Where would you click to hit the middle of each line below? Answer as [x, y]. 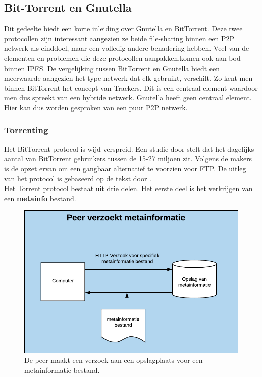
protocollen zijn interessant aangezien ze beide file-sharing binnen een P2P [119, 38]
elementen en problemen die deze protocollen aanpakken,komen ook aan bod [122, 58]
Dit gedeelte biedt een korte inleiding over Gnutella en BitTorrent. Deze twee [123, 28]
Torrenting [26, 130]
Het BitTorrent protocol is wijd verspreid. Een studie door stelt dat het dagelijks [129, 148]
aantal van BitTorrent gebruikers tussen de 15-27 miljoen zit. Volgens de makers [128, 159]
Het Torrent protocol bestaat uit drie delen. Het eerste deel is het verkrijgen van [128, 188]
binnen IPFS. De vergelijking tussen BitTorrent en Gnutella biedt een [112, 68]
